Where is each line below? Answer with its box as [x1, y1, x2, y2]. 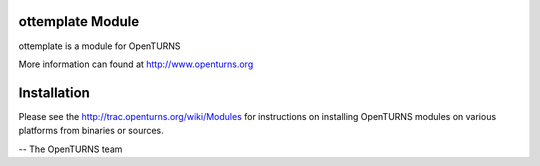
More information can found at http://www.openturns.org [18, 58, 254, 70]
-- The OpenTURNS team [18, 143, 123, 155]
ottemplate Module [18, 13, 140, 30]
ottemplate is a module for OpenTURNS [18, 40, 181, 52]
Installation [18, 84, 90, 101]
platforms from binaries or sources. [18, 125, 164, 137]
